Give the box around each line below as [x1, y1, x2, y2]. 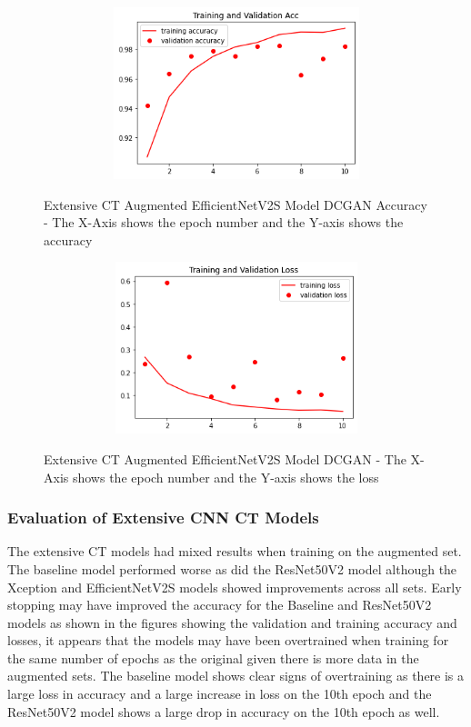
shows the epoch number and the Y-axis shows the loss [72, 467, 379, 486]
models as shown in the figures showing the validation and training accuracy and [7, 612, 457, 632]
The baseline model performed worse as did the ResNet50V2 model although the [7, 559, 457, 578]
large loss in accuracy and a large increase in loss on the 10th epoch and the [7, 684, 432, 703]
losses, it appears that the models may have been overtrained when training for [7, 631, 449, 650]
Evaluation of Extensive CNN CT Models [7, 506, 319, 529]
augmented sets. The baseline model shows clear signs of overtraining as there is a [7, 666, 465, 685]
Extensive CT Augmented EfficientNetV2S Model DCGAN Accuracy [44, 194, 427, 214]
